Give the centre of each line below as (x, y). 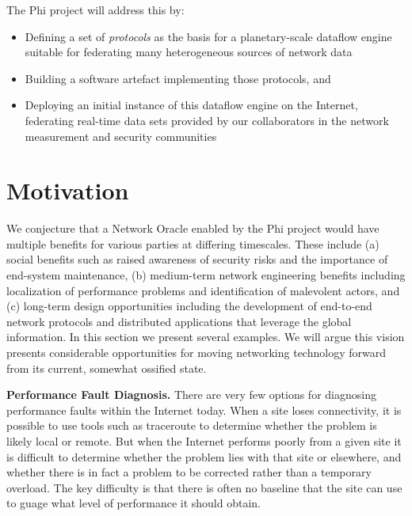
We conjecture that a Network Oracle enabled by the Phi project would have (193, 228)
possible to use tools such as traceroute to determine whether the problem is (192, 425)
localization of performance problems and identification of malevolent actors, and (203, 290)
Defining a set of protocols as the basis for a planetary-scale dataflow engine (208, 36)
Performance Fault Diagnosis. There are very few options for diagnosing (191, 395)
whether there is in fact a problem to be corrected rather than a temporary (189, 472)
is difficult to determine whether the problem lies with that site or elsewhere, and (204, 456)
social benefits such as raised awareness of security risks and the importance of (197, 259)
